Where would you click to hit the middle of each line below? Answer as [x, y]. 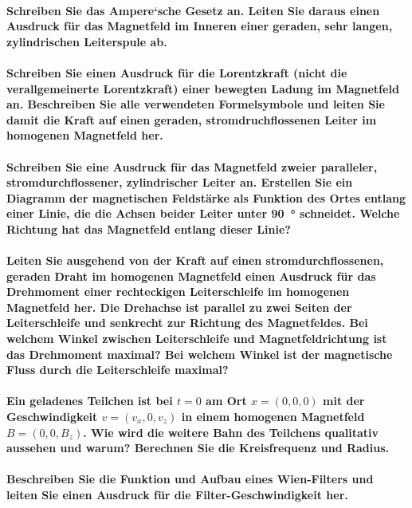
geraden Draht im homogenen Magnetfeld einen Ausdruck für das [191, 276]
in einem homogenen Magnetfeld [273, 417]
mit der [344, 401]
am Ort [226, 401]
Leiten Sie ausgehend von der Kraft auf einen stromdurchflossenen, [195, 260]
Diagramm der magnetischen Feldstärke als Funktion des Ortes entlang [206, 197]
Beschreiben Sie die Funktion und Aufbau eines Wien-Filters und [190, 479]
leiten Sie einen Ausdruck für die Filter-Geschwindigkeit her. [177, 494]
